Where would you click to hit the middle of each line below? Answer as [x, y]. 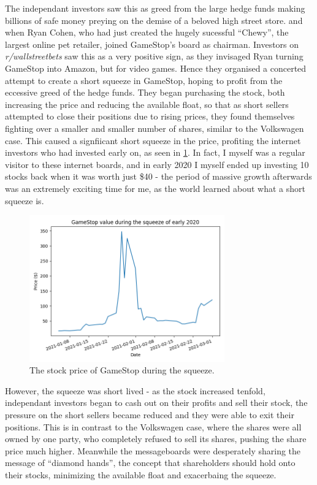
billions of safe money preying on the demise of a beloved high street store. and [154, 20]
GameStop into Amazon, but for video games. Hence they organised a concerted [156, 68]
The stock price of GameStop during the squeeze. [122, 370]
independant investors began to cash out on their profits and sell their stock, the [156, 403]
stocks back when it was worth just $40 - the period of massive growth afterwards [158, 176]
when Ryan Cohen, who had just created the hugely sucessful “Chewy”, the [147, 32]
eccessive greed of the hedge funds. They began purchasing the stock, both [145, 92]
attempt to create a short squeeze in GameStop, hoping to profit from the [144, 80]
